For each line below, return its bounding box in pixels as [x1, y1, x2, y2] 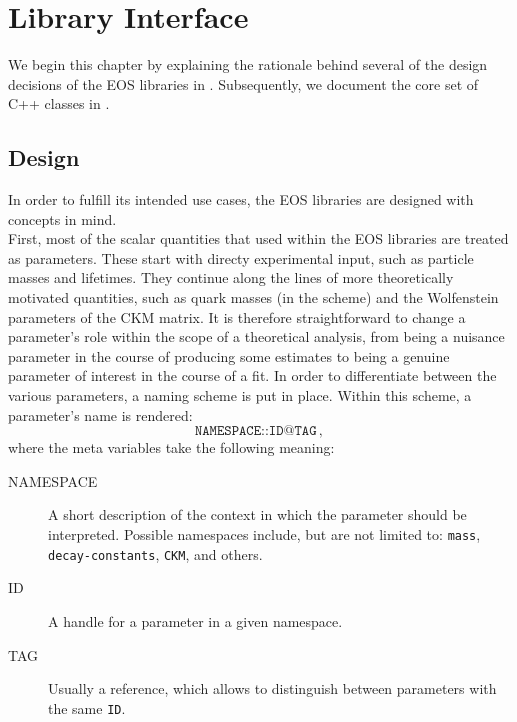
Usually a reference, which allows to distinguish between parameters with [48, 678, 497, 699]
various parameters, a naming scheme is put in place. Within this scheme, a [8, 385, 472, 406]
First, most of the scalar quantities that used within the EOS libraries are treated [8, 228, 509, 249]
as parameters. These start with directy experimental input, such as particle [8, 247, 474, 268]
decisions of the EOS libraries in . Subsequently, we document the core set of [8, 73, 479, 94]
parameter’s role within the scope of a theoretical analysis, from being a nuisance [8, 326, 505, 347]
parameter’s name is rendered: [8, 404, 193, 425]
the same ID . [48, 697, 126, 718]
